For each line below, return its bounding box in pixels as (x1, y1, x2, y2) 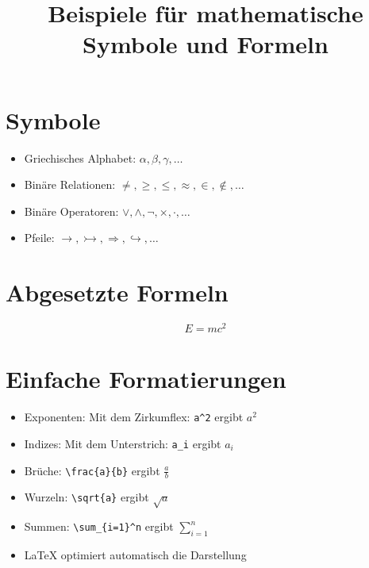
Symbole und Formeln (83, 28, 329, 60)
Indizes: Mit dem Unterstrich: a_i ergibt (24, 435, 221, 451)
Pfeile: (24, 229, 55, 246)
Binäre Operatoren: (24, 202, 119, 219)
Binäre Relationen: (24, 176, 116, 193)
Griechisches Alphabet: (24, 149, 136, 166)
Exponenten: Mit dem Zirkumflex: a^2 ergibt (24, 409, 244, 425)
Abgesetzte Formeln (6, 276, 229, 309)
